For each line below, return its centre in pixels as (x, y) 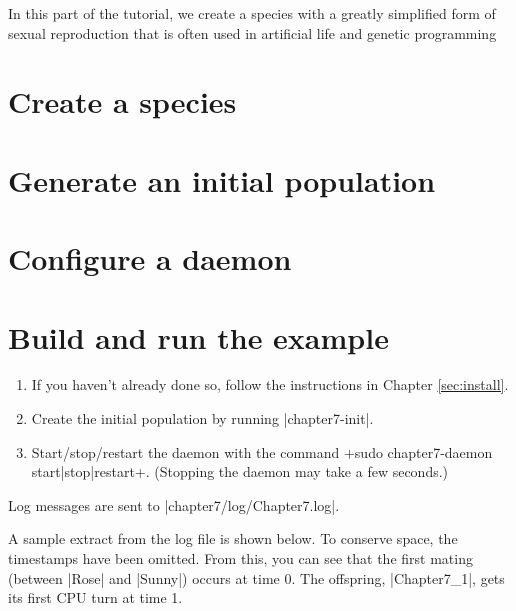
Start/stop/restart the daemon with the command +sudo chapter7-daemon (262, 451)
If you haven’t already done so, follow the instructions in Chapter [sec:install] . (270, 384)
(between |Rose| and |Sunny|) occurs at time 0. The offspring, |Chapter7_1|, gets (256, 577)
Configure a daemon (150, 258)
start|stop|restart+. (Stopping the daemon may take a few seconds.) (240, 471)
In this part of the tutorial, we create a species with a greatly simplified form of (252, 13)
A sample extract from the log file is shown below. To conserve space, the (233, 538)
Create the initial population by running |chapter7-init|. (202, 418)
